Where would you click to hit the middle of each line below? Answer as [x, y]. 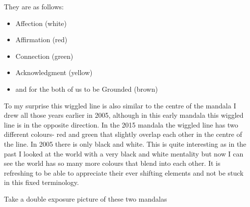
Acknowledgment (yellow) [54, 72]
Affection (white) [41, 23]
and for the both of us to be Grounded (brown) [87, 89]
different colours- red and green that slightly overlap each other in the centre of [123, 134]
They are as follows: [34, 6]
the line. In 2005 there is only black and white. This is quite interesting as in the [125, 143]
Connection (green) [44, 56]
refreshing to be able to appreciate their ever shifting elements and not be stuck [124, 172]
